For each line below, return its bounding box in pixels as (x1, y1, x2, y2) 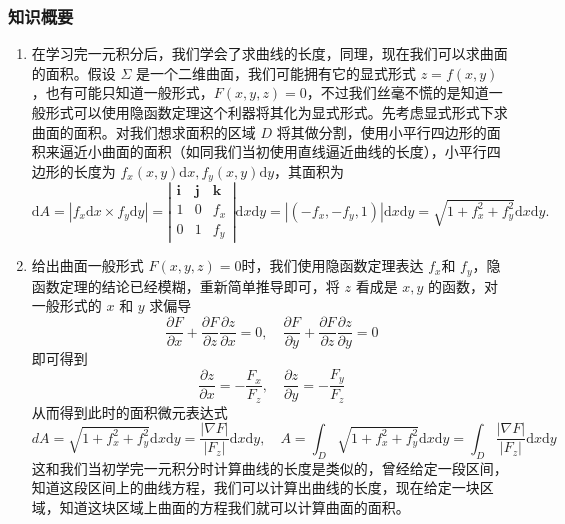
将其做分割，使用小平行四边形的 (276, 121, 487, 142)
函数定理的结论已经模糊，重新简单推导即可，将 (31, 275, 340, 296)
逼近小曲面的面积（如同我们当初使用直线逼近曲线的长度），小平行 (59, 141, 487, 162)
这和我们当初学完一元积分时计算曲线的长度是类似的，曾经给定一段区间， (31, 457, 508, 478)
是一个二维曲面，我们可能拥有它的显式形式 (136, 62, 417, 83)
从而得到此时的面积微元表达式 (31, 401, 228, 422)
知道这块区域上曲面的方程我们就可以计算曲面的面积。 (59, 496, 410, 517)
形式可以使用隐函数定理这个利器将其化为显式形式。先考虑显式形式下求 (45, 102, 508, 122)
